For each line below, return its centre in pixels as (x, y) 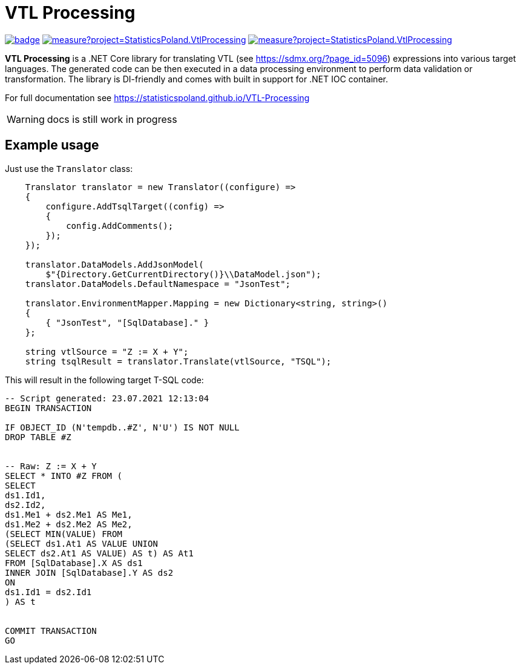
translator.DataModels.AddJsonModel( (114, 264)
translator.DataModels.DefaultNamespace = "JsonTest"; (158, 284)
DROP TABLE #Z (38, 437)
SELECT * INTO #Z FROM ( (64, 476)
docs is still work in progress (112, 119)
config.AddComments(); (120, 226)
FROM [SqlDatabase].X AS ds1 (74, 563)
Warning (26, 119)
